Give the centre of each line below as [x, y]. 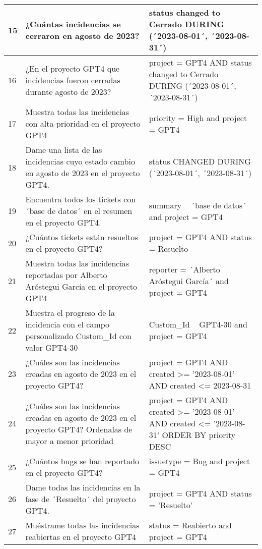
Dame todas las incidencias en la [83, 487]
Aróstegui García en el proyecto [81, 286]
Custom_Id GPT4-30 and [198, 324]
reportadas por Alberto [66, 275]
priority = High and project [198, 118]
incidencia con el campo [68, 324]
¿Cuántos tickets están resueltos [82, 237]
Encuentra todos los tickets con [81, 199]
